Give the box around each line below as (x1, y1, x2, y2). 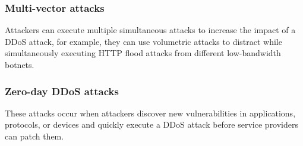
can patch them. (5, 130, 64, 142)
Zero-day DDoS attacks (5, 83, 119, 98)
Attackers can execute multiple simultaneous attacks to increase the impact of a (5, 24, 296, 36)
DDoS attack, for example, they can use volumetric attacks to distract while (5, 35, 282, 47)
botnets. (5, 59, 34, 70)
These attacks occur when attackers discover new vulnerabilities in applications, (5, 106, 296, 119)
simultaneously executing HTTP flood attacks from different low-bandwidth (5, 47, 281, 59)
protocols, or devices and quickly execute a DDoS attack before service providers (5, 118, 299, 131)
